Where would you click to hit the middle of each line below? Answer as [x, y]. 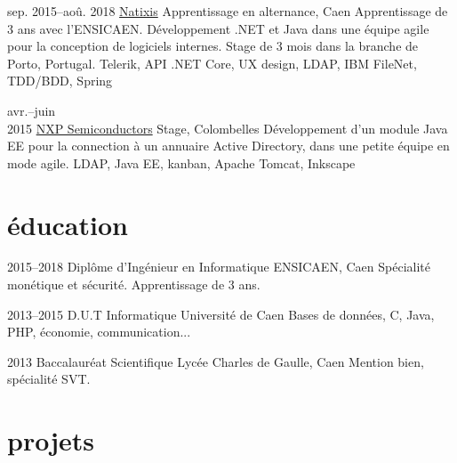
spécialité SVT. [49, 379]
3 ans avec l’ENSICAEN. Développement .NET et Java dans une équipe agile [218, 28]
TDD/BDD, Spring [60, 81]
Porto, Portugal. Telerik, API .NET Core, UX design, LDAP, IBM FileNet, [212, 63]
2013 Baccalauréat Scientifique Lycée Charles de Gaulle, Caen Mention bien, [216, 361]
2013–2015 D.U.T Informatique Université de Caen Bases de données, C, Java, [221, 314]
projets [51, 440]
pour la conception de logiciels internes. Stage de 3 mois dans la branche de [213, 46]
